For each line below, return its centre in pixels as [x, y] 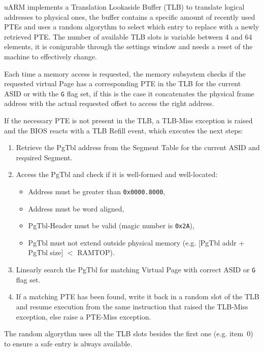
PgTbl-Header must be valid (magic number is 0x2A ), [111, 225]
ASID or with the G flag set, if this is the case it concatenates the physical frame [129, 93]
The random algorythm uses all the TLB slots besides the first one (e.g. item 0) [129, 333]
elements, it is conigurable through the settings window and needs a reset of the [128, 46]
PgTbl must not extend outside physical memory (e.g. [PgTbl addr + [136, 242]
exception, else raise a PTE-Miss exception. [84, 316]
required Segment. [44, 157]
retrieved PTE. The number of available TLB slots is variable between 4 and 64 [128, 36]
